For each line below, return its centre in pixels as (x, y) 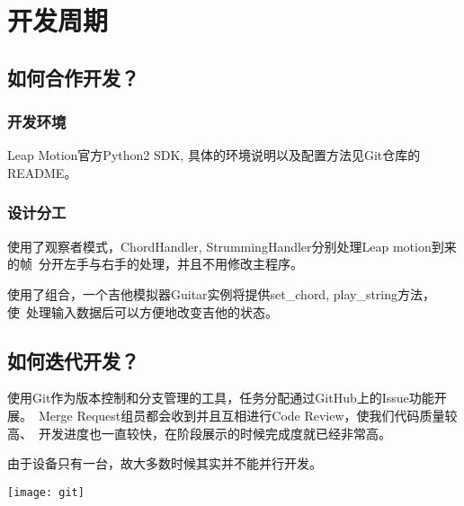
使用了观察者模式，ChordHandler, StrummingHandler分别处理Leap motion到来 (232, 246)
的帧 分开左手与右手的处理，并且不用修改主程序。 (155, 264)
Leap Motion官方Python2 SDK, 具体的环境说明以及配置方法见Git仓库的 (214, 155)
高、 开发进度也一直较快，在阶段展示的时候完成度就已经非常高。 (199, 433)
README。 (42, 172)
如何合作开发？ (73, 77)
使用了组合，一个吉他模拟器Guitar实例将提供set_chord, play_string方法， (222, 293)
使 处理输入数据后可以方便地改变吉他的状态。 (143, 311)
